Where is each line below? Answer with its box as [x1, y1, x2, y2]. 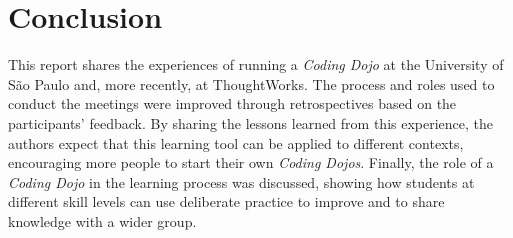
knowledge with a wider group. [8, 210, 197, 231]
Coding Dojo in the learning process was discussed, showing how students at [8, 171, 475, 192]
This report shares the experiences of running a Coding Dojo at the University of [8, 54, 504, 75]
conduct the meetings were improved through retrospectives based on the [8, 93, 457, 114]
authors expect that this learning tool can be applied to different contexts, [8, 132, 464, 153]
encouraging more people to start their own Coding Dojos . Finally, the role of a [8, 152, 494, 173]
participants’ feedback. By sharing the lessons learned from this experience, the [8, 112, 494, 133]
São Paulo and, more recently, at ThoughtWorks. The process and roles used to [8, 73, 495, 94]
